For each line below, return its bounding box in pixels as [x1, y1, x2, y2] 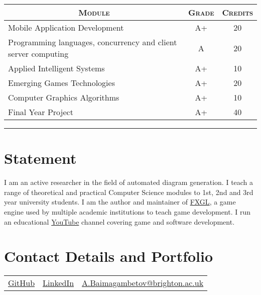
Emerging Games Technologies [8, 77, 115, 88]
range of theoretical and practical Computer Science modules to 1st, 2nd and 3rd [4, 186, 253, 197]
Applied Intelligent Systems [8, 62, 105, 74]
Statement [4, 148, 77, 168]
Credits [222, 7, 253, 18]
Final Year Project [8, 106, 73, 118]
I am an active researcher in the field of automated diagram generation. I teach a [4, 177, 253, 187]
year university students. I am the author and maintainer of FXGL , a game [4, 196, 236, 207]
